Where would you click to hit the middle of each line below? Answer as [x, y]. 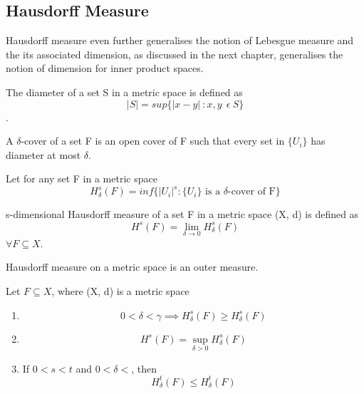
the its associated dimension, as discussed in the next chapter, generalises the [175, 54]
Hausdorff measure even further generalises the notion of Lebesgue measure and [180, 40]
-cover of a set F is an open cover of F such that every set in [153, 141]
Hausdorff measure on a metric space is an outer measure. [132, 267]
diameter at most [43, 154]
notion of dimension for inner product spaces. [105, 68]
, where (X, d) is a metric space [120, 290]
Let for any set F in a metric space [82, 178]
